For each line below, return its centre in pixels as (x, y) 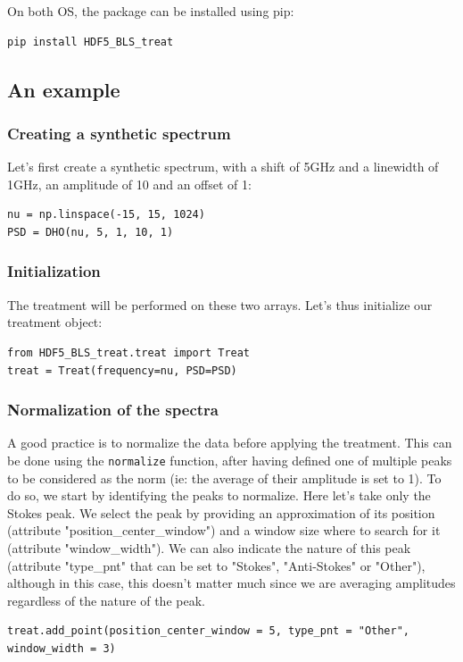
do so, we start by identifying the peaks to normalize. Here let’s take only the (219, 495)
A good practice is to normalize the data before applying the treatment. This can (230, 443)
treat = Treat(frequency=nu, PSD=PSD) (122, 370)
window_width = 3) (62, 648)
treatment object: (55, 322)
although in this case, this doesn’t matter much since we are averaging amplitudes (231, 583)
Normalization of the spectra (113, 410)
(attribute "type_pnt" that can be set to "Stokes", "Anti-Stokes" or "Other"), (216, 565)
